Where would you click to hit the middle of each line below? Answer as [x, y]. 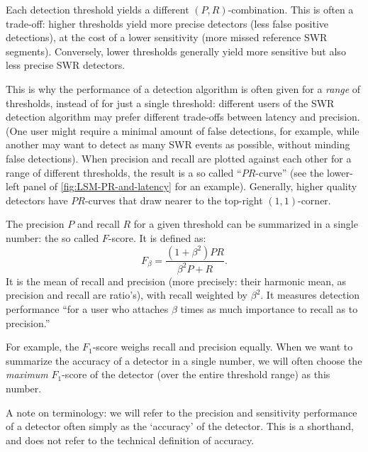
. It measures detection [310, 295]
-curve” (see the [290, 172]
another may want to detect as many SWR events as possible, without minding [178, 144]
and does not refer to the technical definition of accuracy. [130, 440]
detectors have [37, 200]
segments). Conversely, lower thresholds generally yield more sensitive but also [176, 51]
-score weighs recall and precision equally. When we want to [223, 347]
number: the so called [52, 237]
